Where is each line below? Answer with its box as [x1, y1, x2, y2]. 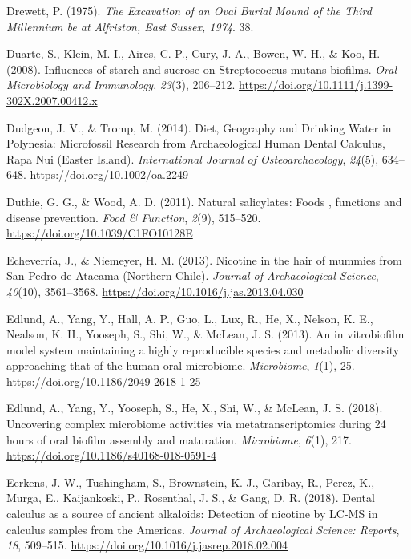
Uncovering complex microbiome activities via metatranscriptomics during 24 [6, 415, 386, 432]
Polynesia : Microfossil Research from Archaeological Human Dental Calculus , [6, 135, 385, 152]
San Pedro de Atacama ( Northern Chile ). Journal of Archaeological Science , [6, 267, 379, 284]
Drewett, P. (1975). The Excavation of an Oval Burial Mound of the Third [6, 2, 372, 18]
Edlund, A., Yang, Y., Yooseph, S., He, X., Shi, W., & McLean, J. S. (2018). [6, 399, 383, 416]
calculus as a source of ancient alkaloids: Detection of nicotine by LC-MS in [6, 505, 378, 522]
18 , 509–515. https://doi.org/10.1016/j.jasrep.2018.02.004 [6, 537, 288, 553]
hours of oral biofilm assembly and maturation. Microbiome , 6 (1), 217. [6, 431, 352, 448]
